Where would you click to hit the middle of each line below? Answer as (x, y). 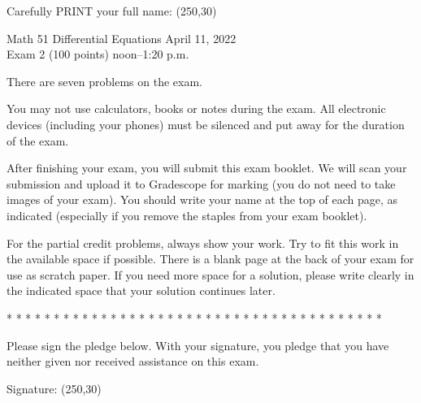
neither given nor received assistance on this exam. (133, 361)
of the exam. (38, 140)
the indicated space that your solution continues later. (141, 290)
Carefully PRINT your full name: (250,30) (112, 11)
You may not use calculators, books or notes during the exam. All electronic (196, 108)
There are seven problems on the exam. (104, 81)
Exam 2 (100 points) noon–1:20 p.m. (98, 54)
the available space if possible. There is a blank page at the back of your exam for (210, 259)
